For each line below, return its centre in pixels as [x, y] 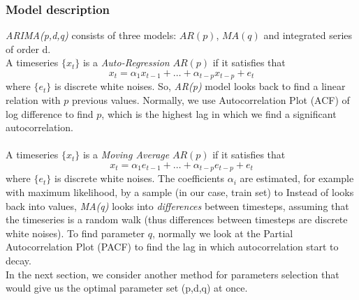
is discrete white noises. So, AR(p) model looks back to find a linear [200, 86]
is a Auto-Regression [126, 62]
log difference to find [50, 113]
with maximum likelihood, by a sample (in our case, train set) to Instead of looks [180, 192]
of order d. [28, 48]
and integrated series [308, 35]
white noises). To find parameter [75, 233]
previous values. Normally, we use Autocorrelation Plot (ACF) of [211, 100]
